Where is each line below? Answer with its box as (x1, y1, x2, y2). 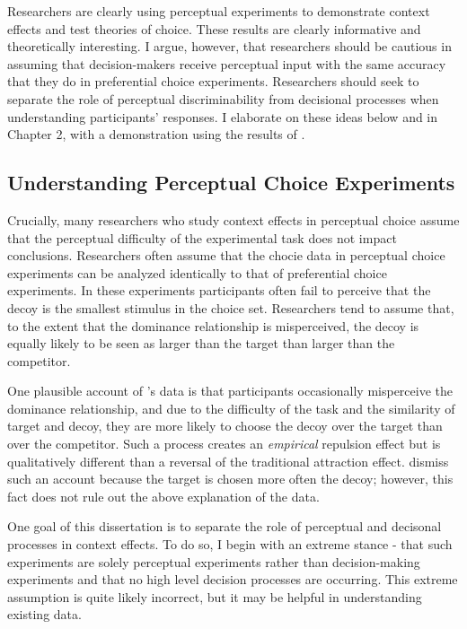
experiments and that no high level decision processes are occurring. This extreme (7, 570, 458, 589)
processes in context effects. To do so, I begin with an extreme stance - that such (7, 535, 453, 554)
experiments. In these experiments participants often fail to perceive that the (7, 281, 431, 300)
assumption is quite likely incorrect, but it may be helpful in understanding (7, 587, 422, 606)
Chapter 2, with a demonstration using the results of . (7, 125, 305, 144)
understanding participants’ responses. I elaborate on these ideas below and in (7, 107, 438, 126)
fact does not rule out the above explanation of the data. (7, 486, 320, 505)
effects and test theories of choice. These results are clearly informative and (7, 19, 421, 38)
